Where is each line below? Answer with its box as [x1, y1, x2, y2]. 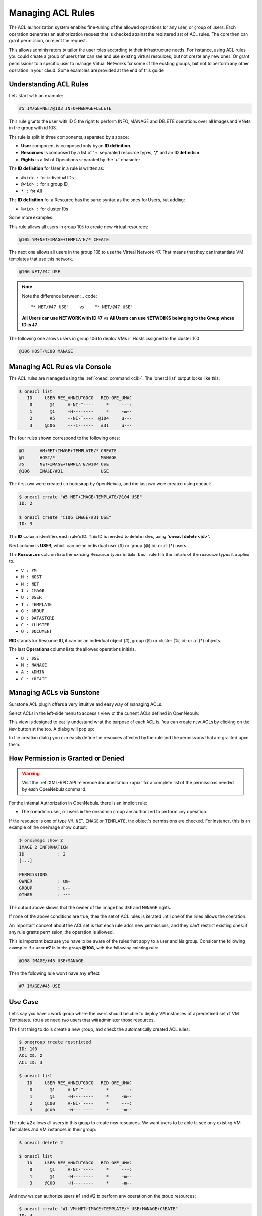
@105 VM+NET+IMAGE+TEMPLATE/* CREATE [19, 236, 109, 242]
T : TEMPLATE [21, 601, 52, 607]
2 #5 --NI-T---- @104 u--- [29, 416, 132, 421]
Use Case [9, 998, 39, 1006]
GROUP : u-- [19, 885, 71, 891]
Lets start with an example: [9, 92, 63, 98]
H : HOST [21, 574, 42, 580]
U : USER [21, 595, 42, 600]
